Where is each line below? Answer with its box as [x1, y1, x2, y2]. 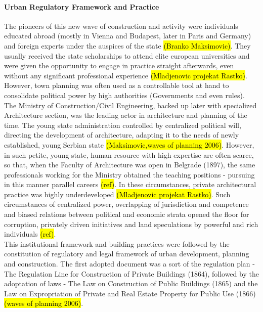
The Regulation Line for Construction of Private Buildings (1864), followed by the [4, 268, 259, 279]
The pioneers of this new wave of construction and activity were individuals [4, 20, 238, 31]
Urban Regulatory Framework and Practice [4, 1, 159, 12]
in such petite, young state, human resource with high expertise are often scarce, [4, 149, 254, 160]
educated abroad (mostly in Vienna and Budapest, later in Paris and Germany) [4, 30, 251, 41]
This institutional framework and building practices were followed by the [4, 238, 230, 249]
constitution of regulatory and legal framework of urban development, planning [4, 248, 249, 259]
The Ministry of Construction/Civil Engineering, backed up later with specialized [4, 100, 257, 110]
